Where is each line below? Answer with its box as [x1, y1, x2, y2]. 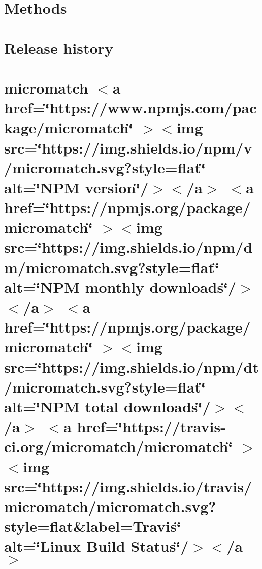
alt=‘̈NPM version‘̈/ [4, 176, 149, 197]
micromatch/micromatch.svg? [4, 495, 216, 516]
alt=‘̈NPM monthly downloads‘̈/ [4, 276, 237, 297]
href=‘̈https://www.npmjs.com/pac [4, 97, 257, 118]
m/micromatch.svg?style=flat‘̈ [4, 256, 219, 277]
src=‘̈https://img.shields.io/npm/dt [4, 356, 259, 377]
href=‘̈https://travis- [77, 416, 226, 437]
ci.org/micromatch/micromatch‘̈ [4, 436, 233, 457]
